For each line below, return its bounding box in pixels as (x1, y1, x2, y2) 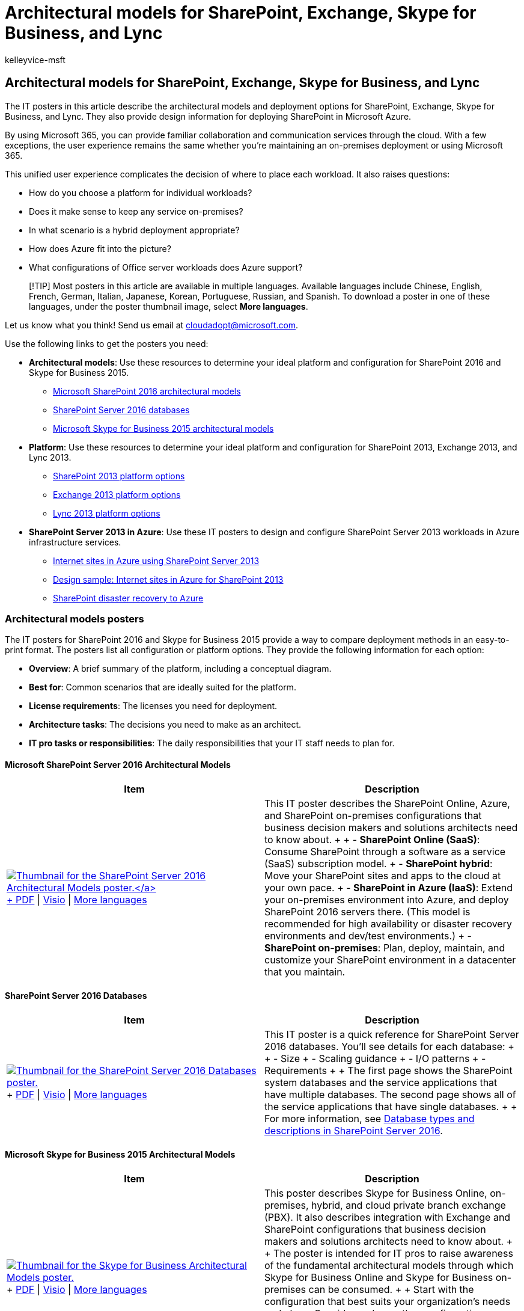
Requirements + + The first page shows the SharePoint (264, 1064, 513, 1076)
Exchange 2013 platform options (53, 489, 181, 500)
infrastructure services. (29, 536, 121, 547)
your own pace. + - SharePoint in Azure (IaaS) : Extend (264, 881, 513, 894)
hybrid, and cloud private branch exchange (311, 1199, 506, 1211)
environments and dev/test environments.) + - (264, 929, 472, 942)
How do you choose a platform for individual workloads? (29, 187, 252, 198)
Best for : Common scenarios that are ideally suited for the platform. (29, 682, 296, 693)
